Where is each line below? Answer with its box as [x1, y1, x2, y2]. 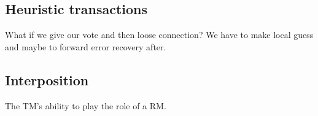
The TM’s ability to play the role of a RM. [5, 99, 166, 112]
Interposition [5, 70, 89, 89]
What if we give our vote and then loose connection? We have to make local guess [5, 28, 314, 41]
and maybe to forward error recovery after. [5, 40, 166, 53]
